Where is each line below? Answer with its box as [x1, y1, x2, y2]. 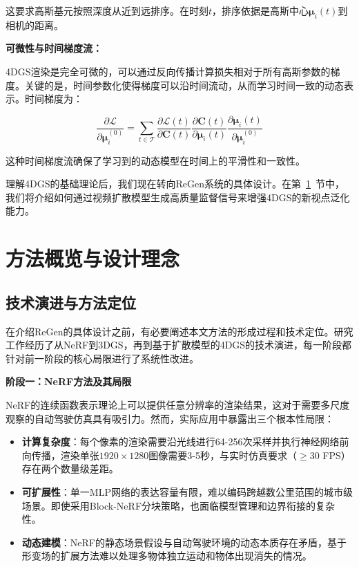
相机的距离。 [6, 17, 64, 32]
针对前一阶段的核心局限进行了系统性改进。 [6, 351, 199, 365]
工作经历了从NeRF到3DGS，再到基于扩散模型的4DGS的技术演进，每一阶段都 [6, 337, 352, 352]
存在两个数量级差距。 [21, 461, 119, 476]
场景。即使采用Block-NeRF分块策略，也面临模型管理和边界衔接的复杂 [21, 498, 336, 512]
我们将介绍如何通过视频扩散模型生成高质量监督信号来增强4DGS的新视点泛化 [6, 189, 350, 204]
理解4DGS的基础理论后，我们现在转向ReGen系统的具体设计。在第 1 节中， [6, 176, 345, 191]
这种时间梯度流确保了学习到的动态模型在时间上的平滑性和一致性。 [6, 153, 305, 167]
